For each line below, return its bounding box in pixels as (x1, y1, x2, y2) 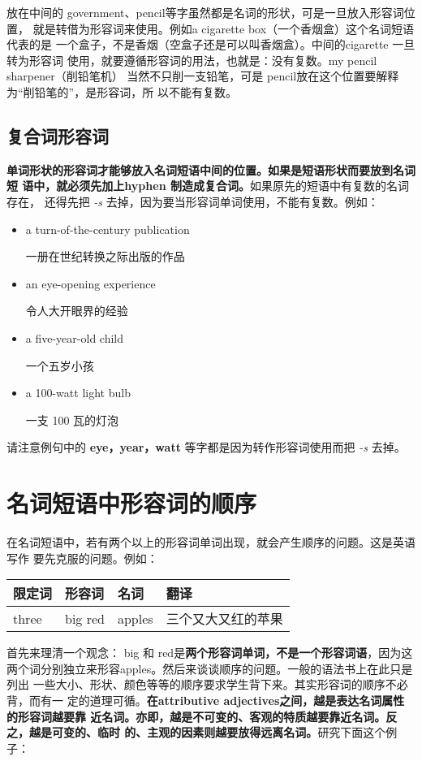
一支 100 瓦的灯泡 (25, 411, 119, 428)
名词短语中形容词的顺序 (6, 486, 257, 520)
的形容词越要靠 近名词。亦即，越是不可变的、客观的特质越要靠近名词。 (6, 707, 386, 724)
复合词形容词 (6, 123, 109, 148)
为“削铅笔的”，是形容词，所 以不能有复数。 (6, 83, 237, 100)
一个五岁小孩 (25, 357, 94, 374)
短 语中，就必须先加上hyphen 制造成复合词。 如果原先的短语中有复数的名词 (6, 177, 409, 194)
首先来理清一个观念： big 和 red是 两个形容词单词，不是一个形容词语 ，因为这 (6, 644, 413, 661)
